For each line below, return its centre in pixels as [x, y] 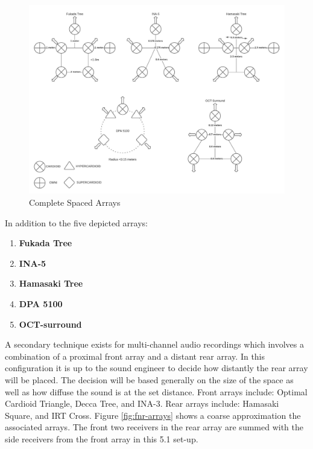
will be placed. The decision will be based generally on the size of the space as [149, 379]
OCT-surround [50, 324]
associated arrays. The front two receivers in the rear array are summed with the [154, 427]
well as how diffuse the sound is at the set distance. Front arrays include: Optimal [156, 391]
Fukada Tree [46, 243]
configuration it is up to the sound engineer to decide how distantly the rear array [156, 368]
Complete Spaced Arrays [75, 202]
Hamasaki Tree [51, 283]
